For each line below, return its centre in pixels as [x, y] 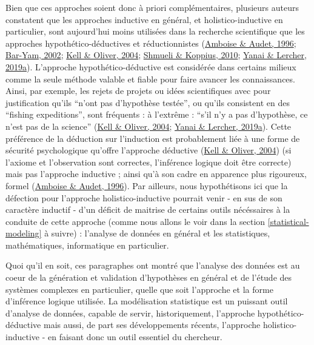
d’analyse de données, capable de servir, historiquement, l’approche [130, 313]
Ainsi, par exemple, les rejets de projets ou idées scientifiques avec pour [138, 91]
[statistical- [288, 221]
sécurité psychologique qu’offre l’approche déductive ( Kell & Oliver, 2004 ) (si [149, 150]
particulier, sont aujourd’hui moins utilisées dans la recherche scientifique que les [155, 31]
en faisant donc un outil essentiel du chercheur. [135, 337]
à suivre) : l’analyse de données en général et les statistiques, [157, 233]
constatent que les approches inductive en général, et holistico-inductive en [144, 19]
